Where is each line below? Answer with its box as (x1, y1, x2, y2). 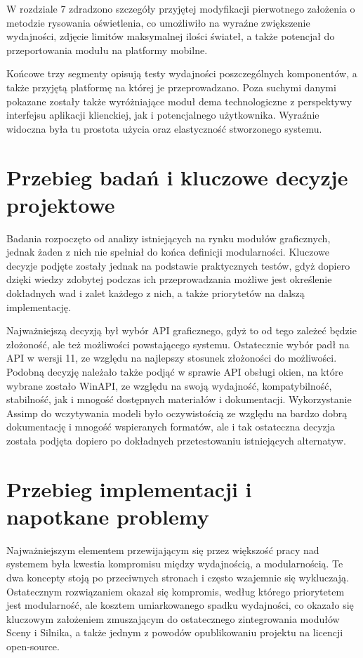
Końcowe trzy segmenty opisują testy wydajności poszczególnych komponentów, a (6, 66, 357, 81)
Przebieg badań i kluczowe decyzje (6, 162, 348, 191)
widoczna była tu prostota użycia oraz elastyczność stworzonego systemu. (6, 121, 322, 136)
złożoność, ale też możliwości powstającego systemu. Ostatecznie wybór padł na (6, 336, 350, 351)
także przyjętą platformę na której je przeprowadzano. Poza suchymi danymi (6, 79, 336, 94)
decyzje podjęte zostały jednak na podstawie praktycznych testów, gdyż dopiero (6, 258, 350, 272)
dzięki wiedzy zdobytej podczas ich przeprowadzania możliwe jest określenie (6, 272, 332, 287)
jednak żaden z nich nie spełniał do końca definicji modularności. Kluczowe (6, 244, 329, 259)
